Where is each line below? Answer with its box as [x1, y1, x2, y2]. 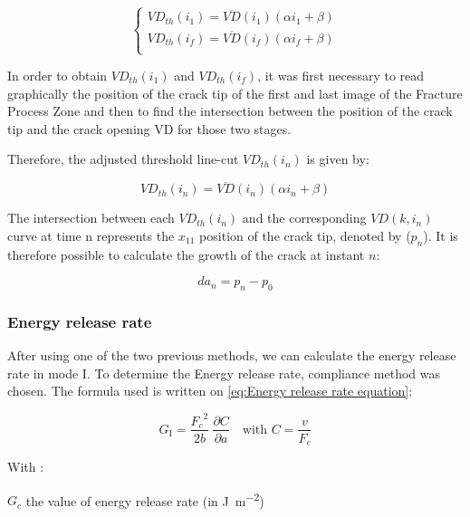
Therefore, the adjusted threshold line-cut [7, 149, 239, 168]
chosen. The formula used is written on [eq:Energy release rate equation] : [7, 381, 413, 400]
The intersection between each [7, 208, 175, 227]
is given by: [306, 149, 369, 168]
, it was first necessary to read [257, 66, 425, 85]
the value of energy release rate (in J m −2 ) [25, 488, 264, 510]
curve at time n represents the [7, 225, 175, 244]
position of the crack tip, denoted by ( [199, 225, 411, 244]
